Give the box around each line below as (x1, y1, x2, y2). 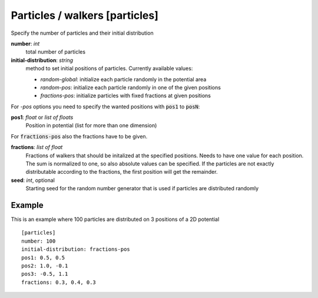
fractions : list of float (11, 144, 63, 151)
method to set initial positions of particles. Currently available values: (25, 65, 193, 72)
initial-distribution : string (11, 57, 74, 64)
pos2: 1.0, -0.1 (21, 263, 68, 269)
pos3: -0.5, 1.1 (21, 271, 68, 277)
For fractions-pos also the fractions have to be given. (11, 133, 148, 140)
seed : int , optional (11, 177, 55, 184)
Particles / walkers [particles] (11, 9, 158, 22)
